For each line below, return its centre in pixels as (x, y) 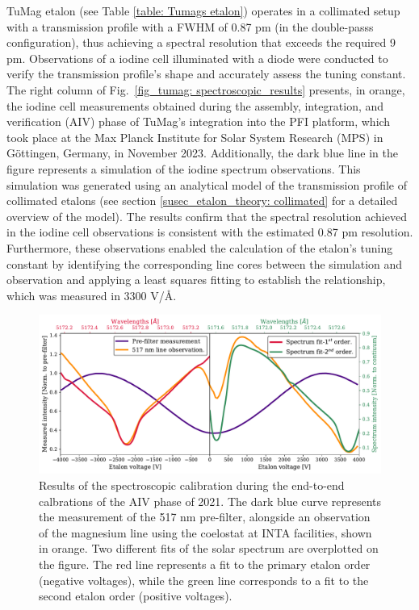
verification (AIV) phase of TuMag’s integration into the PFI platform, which (199, 121)
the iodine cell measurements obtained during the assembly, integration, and (195, 105)
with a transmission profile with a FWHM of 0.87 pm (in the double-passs (190, 26)
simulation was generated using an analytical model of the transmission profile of (207, 184)
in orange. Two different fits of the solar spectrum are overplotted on (209, 548)
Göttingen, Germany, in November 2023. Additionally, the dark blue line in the (202, 153)
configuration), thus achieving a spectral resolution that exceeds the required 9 (201, 42)
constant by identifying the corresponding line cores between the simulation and (205, 263)
